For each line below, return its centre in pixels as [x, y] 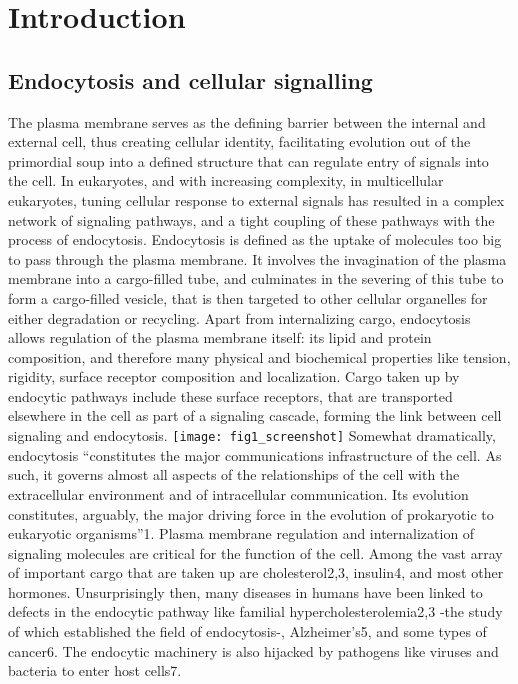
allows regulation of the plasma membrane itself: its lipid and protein [220, 337]
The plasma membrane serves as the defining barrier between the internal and [247, 121]
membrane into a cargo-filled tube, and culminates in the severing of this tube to [256, 278]
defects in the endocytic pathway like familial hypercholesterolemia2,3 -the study [255, 611]
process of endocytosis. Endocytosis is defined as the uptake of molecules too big [255, 239]
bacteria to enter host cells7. [95, 670]
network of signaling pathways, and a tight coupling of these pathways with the [251, 219]
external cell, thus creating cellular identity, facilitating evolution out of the [239, 141]
